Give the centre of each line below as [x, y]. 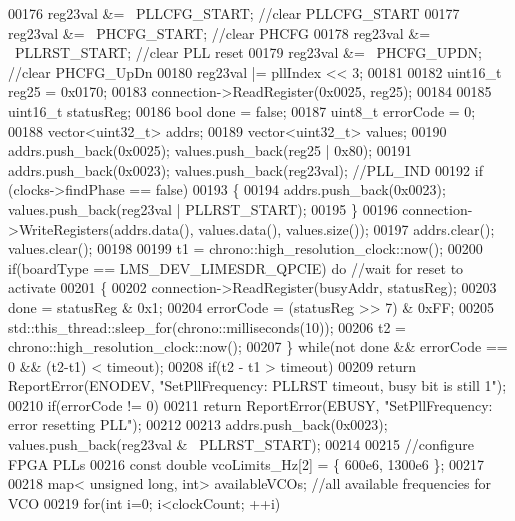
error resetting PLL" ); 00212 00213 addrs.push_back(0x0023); [198, 424]
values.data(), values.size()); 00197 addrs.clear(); [346, 228]
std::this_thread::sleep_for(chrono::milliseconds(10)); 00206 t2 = [207, 326]
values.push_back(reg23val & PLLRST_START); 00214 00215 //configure [241, 444]
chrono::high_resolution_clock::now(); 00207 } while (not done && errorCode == [258, 346]
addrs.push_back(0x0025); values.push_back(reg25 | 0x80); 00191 [210, 150]
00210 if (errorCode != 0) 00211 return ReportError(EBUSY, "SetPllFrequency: [250, 404]
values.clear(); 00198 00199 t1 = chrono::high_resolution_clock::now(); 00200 [245, 248]
